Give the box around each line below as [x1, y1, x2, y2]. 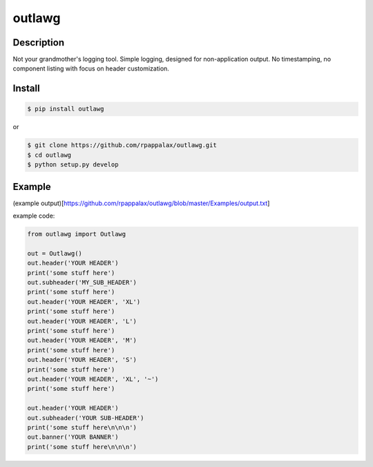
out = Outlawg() [27, 249, 83, 257]
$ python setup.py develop [27, 161, 119, 169]
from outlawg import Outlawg [27, 230, 126, 238]
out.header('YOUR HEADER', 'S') [27, 356, 137, 364]
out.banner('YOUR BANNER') [27, 433, 119, 441]
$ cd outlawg [27, 151, 72, 159]
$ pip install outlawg [27, 105, 104, 113]
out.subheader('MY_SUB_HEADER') [27, 278, 137, 287]
